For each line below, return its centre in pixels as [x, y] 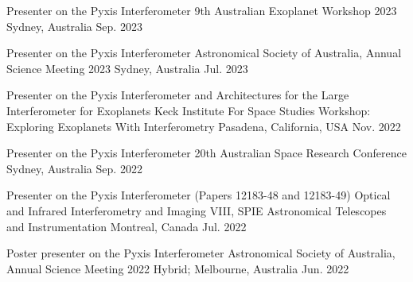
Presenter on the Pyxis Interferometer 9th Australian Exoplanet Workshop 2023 [202, 10]
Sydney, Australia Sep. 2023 [74, 26]
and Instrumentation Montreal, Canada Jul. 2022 [127, 226]
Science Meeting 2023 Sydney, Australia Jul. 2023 [127, 68]
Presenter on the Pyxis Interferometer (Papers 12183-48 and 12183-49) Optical [199, 195]
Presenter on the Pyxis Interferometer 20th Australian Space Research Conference [206, 153]
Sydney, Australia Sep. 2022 [74, 168]
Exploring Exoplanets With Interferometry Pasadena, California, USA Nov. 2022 [204, 126]
